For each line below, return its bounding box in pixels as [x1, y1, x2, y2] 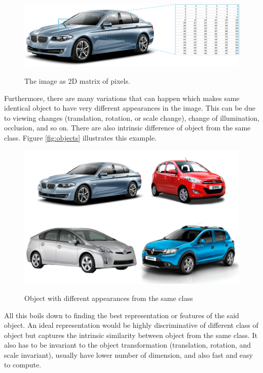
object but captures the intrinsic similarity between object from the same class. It [4, 329, 257, 340]
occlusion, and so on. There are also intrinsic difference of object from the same [4, 122, 251, 133]
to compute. [4, 359, 42, 370]
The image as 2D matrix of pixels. [24, 75, 130, 86]
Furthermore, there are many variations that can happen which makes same [4, 92, 240, 103]
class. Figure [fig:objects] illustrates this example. [4, 132, 157, 143]
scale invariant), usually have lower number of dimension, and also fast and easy [4, 349, 253, 360]
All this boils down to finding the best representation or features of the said [4, 310, 239, 320]
